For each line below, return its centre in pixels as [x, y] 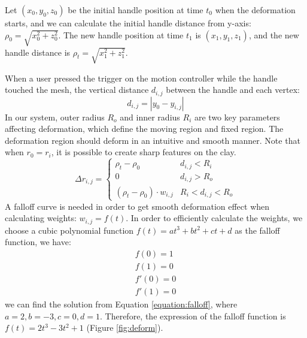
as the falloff [257, 230]
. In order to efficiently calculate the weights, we [214, 218]
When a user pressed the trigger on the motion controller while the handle [141, 78]
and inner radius [150, 117]
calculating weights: [41, 218]
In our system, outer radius [55, 117]
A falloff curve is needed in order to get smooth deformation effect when [137, 206]
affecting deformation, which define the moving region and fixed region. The [144, 129]
